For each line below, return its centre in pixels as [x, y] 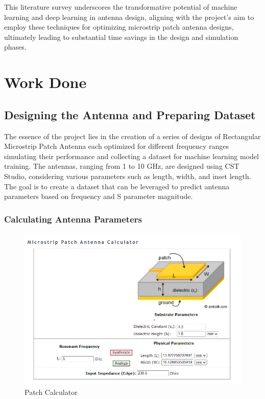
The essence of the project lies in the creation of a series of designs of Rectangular [132, 136]
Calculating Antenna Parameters [73, 219]
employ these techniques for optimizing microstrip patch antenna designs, [119, 27]
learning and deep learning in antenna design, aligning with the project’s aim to [129, 17]
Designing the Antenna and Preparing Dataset [130, 114]
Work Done [45, 82]
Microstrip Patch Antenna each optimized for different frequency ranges [117, 146]
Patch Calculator [51, 392]
